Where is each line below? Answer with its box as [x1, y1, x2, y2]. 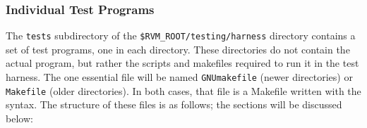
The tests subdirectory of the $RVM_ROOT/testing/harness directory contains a [6, 28, 356, 43]
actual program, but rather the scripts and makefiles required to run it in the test [6, 56, 359, 70]
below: [6, 110, 33, 125]
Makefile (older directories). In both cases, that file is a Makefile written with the [6, 83, 361, 98]
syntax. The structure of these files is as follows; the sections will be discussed [6, 97, 342, 112]
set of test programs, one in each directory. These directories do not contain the [6, 41, 350, 56]
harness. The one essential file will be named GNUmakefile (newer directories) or [6, 70, 353, 84]
